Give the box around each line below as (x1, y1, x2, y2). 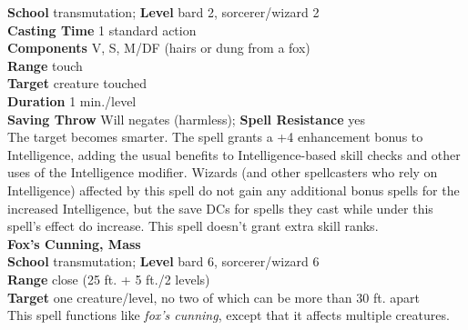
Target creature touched (7, 74, 148, 93)
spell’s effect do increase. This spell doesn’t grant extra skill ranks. (7, 216, 379, 235)
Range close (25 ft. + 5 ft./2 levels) (7, 269, 210, 288)
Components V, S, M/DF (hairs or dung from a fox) (7, 38, 310, 57)
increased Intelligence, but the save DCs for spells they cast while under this (7, 198, 433, 217)
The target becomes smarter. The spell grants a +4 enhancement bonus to (7, 127, 423, 146)
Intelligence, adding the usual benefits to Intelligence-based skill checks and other (7, 145, 461, 164)
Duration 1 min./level (7, 91, 137, 110)
